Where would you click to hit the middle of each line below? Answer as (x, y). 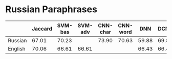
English (17, 48)
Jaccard (42, 28)
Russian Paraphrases (51, 9)
